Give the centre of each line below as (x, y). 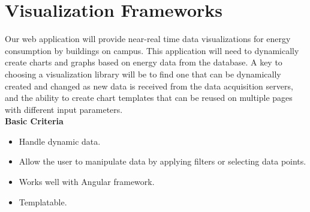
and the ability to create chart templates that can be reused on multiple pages (149, 98)
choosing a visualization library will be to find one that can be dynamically (143, 74)
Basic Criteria (34, 121)
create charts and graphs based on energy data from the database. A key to (144, 62)
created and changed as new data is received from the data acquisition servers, (149, 86)
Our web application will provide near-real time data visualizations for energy (148, 39)
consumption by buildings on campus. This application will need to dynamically (152, 50)
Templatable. (43, 201)
